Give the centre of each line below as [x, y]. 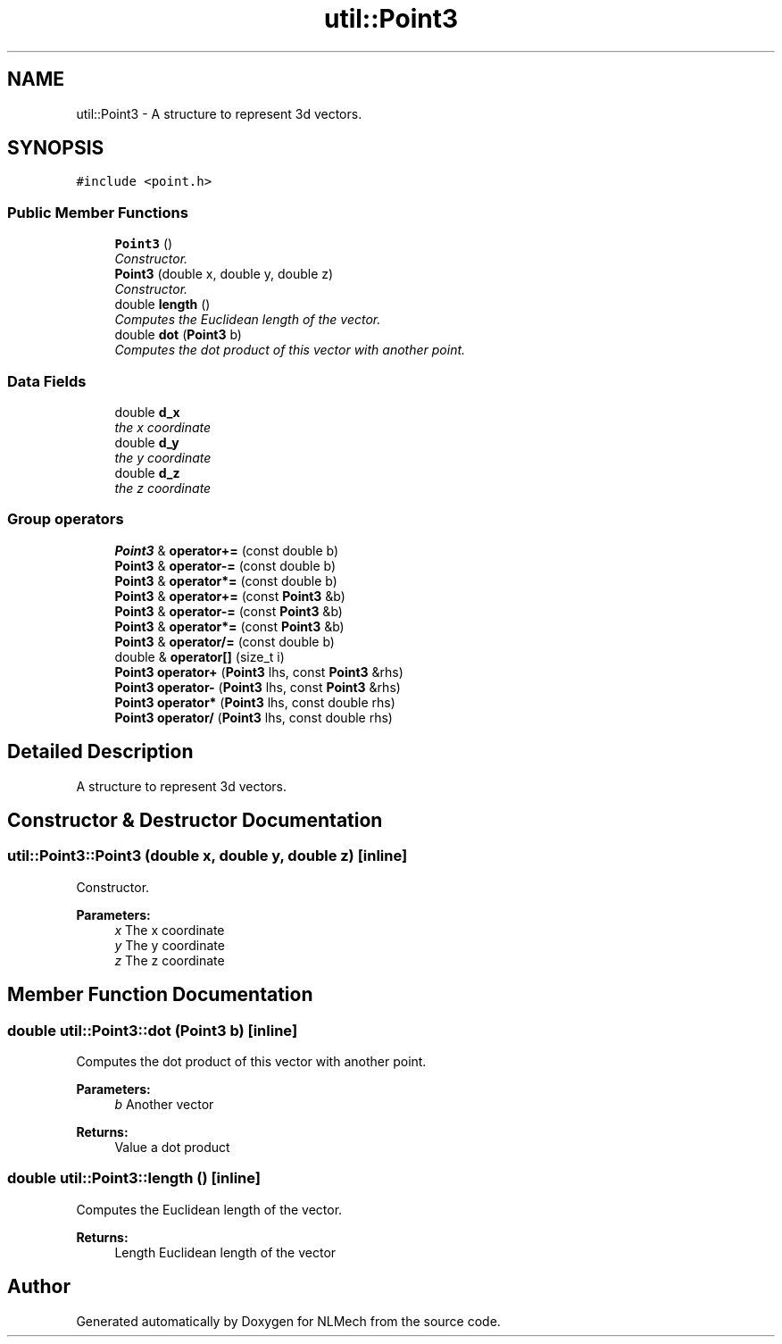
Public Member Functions [98, 212]
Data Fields [47, 381]
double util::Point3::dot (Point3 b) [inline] [153, 1030]
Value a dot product [172, 1147]
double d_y [147, 442]
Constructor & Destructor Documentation [195, 820]
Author [39, 1287]
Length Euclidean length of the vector [225, 1252]
